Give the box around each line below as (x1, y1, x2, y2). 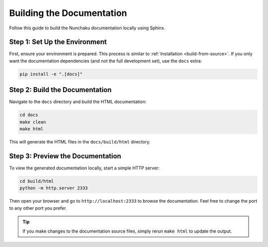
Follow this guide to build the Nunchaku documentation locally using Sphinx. (9, 25, 166, 31)
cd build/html (19, 178, 54, 184)
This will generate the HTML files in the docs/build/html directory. (9, 139, 151, 145)
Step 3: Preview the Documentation (9, 152, 122, 160)
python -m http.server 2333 (19, 185, 88, 191)
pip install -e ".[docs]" (19, 71, 83, 77)
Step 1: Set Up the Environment (9, 38, 107, 46)
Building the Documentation (9, 7, 128, 18)
